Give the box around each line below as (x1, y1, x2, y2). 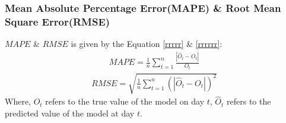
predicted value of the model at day (5, 106, 135, 119)
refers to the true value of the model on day (45, 95, 205, 108)
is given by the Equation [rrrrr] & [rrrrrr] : (71, 37, 223, 50)
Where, (5, 95, 31, 108)
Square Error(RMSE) (5, 14, 110, 29)
